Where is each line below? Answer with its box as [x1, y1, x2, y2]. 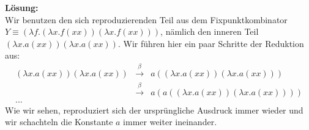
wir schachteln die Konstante [5, 115, 113, 128]
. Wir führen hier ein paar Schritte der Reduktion [117, 37, 304, 49]
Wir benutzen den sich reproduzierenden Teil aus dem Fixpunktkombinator [5, 13, 288, 26]
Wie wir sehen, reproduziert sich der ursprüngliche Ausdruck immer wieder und [5, 103, 303, 116]
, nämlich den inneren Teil [160, 25, 259, 38]
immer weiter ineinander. [123, 115, 217, 128]
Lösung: [5, 1, 39, 13]
